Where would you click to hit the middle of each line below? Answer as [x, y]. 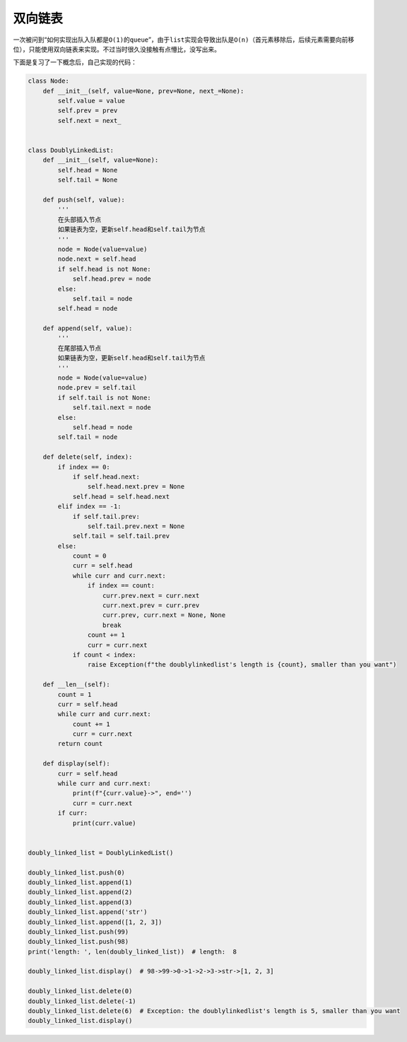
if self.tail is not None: [104, 397]
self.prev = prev [88, 111]
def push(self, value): [84, 200]
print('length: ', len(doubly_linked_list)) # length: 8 [132, 952]
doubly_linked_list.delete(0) [80, 991]
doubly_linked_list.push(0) [76, 872]
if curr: [73, 813]
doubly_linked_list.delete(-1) [82, 1001]
